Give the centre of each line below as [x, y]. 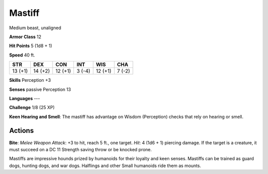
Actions [22, 131]
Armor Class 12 [25, 37]
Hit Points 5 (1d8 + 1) [31, 46]
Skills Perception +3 [30, 80]
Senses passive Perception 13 [40, 89]
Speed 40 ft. [22, 55]
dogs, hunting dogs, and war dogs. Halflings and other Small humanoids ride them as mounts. [105, 166]
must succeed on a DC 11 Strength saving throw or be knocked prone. [81, 149]
